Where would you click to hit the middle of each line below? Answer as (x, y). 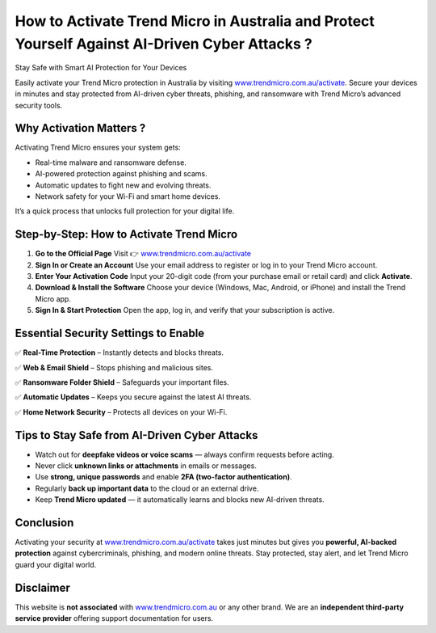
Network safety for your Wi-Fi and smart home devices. (128, 196)
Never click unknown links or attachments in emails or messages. (146, 466)
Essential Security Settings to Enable (110, 333)
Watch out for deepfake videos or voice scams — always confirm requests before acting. (184, 454)
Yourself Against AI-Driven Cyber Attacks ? (163, 44)
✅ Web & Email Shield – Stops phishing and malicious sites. (114, 367)
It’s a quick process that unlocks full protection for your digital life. (125, 211)
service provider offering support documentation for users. (114, 618)
